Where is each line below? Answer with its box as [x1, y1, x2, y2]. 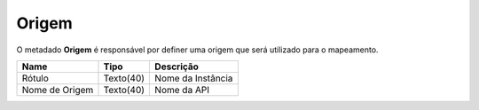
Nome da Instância [154, 72, 233, 84]
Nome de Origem [21, 83, 94, 96]
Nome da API [154, 83, 210, 96]
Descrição [154, 60, 200, 73]
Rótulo [21, 72, 49, 84]
